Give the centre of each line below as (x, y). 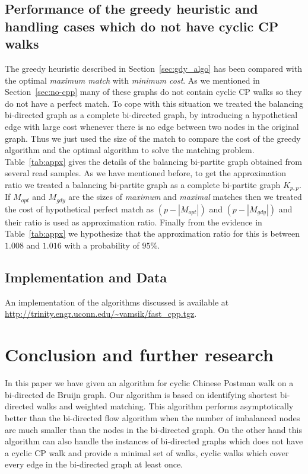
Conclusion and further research (139, 354)
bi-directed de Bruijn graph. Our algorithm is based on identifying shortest (141, 394)
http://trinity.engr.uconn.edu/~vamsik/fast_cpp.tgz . (101, 314)
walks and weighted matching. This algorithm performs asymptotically (165, 406)
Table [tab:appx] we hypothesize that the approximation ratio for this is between (153, 233)
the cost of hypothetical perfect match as (80, 209)
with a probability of (102, 245)
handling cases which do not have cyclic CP (142, 26)
